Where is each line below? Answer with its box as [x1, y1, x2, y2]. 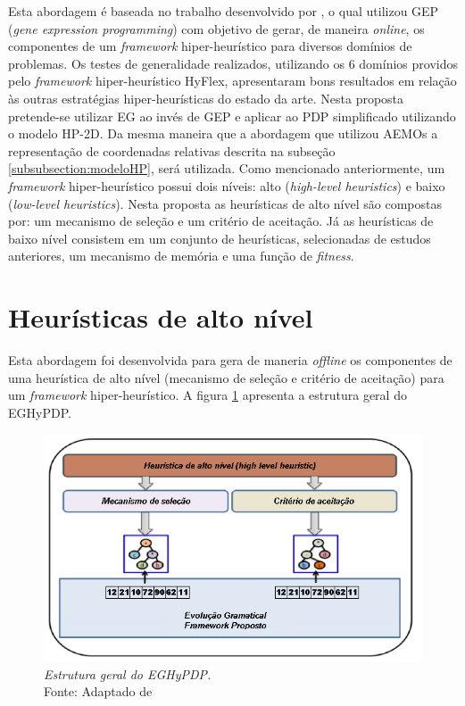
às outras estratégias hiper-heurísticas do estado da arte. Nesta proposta [8, 88, 404, 107]
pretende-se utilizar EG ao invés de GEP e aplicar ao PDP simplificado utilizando [8, 106, 456, 125]
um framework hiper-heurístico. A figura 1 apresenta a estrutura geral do [8, 386, 407, 404]
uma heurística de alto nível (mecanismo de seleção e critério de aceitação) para [8, 368, 444, 386]
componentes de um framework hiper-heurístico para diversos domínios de [8, 37, 412, 55]
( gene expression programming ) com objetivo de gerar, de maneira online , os [8, 19, 425, 37]
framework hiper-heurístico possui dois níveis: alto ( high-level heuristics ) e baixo [8, 176, 445, 195]
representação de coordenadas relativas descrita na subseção [8, 141, 336, 160]
